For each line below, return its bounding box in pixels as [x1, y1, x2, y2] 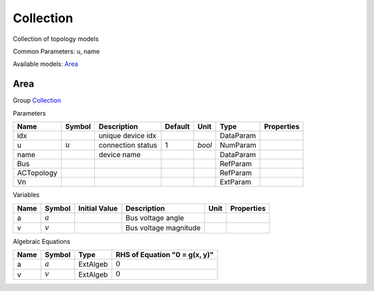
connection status [98, 141, 157, 150]
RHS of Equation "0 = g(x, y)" [115, 249, 214, 259]
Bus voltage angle [125, 213, 184, 222]
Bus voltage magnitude [125, 223, 201, 233]
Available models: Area [12, 60, 79, 69]
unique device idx [98, 131, 157, 141]
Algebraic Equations [12, 237, 71, 245]
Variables [12, 191, 39, 199]
